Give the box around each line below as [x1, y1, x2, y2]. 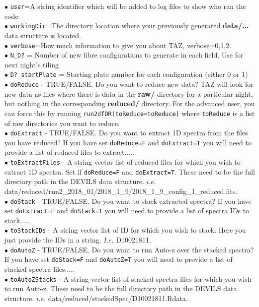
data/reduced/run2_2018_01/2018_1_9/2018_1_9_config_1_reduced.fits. [4, 185, 238, 196]
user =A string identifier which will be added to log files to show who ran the [10, 1, 246, 11]
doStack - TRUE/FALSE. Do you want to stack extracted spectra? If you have [10, 195, 252, 206]
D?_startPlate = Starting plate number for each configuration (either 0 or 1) [10, 69, 248, 79]
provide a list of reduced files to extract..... [4, 147, 134, 157]
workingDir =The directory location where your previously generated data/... [10, 20, 249, 31]
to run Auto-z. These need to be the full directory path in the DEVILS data [4, 283, 237, 294]
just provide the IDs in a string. [4, 235, 101, 245]
